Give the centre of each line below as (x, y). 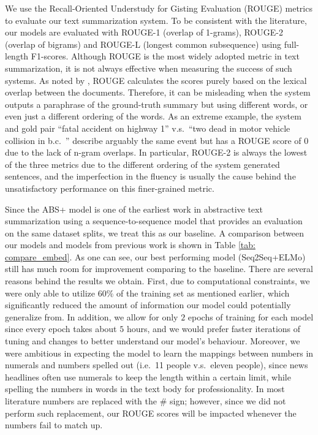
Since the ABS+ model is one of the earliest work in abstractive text (134, 209)
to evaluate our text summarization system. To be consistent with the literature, (156, 20)
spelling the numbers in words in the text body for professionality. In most (145, 389)
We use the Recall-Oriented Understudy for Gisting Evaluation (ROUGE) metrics (159, 8)
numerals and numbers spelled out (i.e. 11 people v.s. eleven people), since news (157, 365)
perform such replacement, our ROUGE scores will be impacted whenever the (151, 413)
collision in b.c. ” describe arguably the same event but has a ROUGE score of (153, 140)
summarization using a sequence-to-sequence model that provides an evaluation (154, 221)
